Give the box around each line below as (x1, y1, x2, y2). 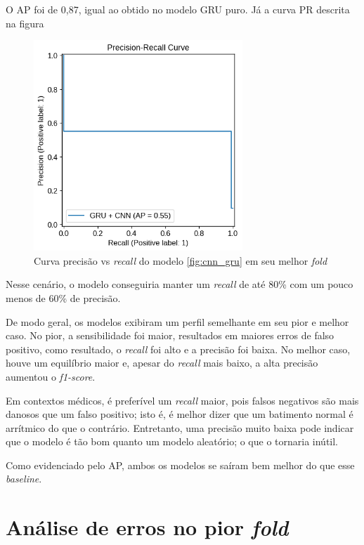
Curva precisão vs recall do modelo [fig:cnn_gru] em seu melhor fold (34, 253, 327, 268)
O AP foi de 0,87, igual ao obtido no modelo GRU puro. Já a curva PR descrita (6, 2, 350, 16)
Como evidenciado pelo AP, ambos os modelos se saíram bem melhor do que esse (6, 457, 355, 472)
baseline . (6, 471, 42, 486)
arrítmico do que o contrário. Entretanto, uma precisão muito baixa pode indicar (6, 420, 354, 435)
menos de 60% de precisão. (6, 290, 121, 305)
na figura (6, 15, 44, 30)
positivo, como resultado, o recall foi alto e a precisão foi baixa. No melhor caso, (6, 341, 351, 356)
